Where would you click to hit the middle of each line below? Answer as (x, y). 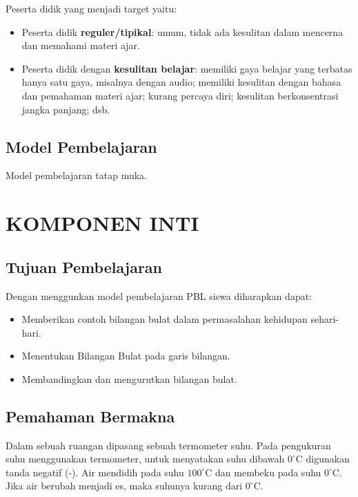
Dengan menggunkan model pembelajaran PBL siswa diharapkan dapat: (159, 296)
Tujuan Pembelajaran (84, 266)
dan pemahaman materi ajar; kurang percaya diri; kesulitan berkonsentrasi (180, 95)
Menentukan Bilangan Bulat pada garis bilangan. (126, 356)
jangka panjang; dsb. (66, 109)
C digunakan (323, 459)
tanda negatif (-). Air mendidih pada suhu (95, 472)
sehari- (325, 319)
